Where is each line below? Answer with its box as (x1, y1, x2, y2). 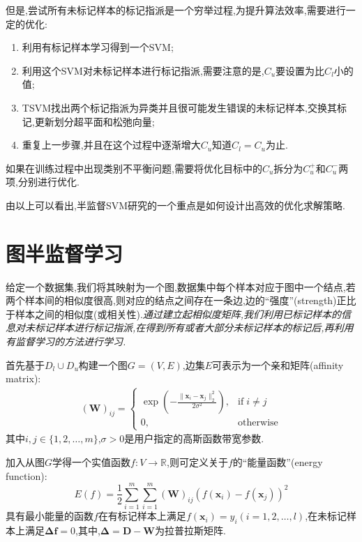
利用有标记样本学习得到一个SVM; (22, 40, 174, 54)
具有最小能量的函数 (6, 509, 93, 523)
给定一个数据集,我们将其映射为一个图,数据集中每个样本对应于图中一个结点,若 (6, 279, 356, 294)
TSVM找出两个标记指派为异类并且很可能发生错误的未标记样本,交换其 (22, 100, 337, 114)
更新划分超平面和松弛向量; (34, 114, 155, 128)
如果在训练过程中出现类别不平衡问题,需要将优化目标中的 (6, 160, 262, 175)
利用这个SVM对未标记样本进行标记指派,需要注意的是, (22, 63, 264, 77)
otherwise (238, 418, 278, 428)
